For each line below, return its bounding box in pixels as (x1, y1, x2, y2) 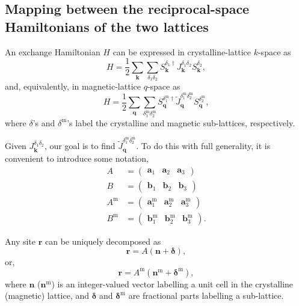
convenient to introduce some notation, (5, 151, 149, 164)
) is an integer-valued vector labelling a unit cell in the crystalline (51, 277, 294, 290)
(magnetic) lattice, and (5, 289, 89, 302)
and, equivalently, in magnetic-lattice (5, 80, 141, 93)
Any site (5, 234, 36, 247)
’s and (32, 116, 55, 129)
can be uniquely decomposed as (45, 234, 161, 247)
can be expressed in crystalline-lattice (113, 45, 251, 58)
